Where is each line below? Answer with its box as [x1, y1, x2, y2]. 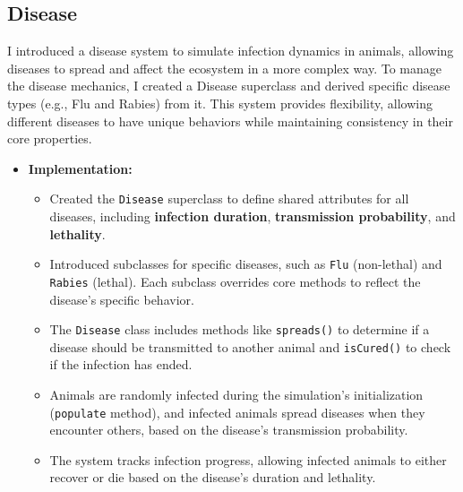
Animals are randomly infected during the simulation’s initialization [49, 385, 424, 404]
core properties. [7, 129, 92, 148]
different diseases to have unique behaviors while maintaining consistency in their [7, 111, 453, 130]
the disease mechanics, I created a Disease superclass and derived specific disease [7, 76, 450, 95]
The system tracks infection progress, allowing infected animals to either [49, 450, 447, 469]
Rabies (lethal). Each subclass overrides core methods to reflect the [49, 272, 421, 290]
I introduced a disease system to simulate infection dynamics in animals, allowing [7, 41, 454, 60]
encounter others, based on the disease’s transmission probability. [49, 420, 408, 439]
